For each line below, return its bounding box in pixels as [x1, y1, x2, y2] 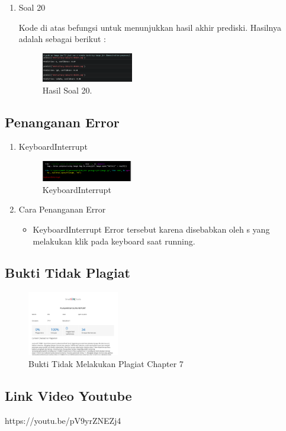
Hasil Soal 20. [42, 83, 92, 96]
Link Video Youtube [5, 386, 132, 404]
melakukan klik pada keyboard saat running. [33, 234, 195, 247]
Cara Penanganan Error [18, 203, 106, 215]
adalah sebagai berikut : [18, 33, 106, 45]
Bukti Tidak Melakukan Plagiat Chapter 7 [28, 358, 184, 369]
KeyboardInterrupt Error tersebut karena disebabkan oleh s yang [33, 223, 270, 235]
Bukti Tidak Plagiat [5, 263, 130, 282]
